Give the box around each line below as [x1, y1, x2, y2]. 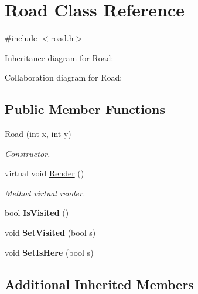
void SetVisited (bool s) [5, 226, 96, 239]
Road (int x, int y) [5, 128, 71, 140]
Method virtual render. [5, 186, 86, 199]
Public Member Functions [5, 100, 165, 118]
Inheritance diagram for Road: [5, 51, 114, 64]
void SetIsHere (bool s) [5, 246, 94, 258]
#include [5, 32, 37, 44]
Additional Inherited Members [5, 275, 194, 293]
